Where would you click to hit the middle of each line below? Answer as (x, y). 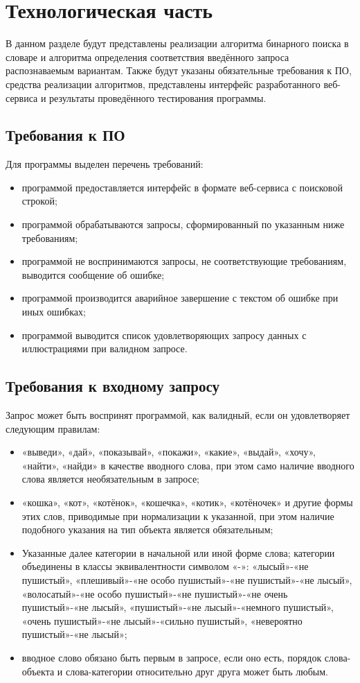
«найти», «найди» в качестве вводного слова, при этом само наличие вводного (188, 465)
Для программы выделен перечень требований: (105, 164)
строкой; (39, 201)
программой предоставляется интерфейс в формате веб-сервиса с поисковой (182, 187)
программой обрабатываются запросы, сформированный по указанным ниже (183, 224)
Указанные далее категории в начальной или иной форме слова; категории (178, 552)
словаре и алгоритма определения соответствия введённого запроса (147, 57)
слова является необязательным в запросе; (110, 479)
